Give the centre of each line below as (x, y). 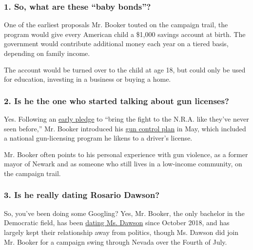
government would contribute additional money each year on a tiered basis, (116, 44)
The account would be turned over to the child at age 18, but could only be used (125, 69)
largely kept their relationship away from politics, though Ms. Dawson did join (121, 232)
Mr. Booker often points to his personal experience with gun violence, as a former (126, 154)
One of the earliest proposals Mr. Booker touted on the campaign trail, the (116, 25)
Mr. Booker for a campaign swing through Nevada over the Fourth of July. (116, 241)
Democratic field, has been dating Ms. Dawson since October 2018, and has (117, 223)
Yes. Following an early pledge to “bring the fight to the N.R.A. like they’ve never (126, 119)
